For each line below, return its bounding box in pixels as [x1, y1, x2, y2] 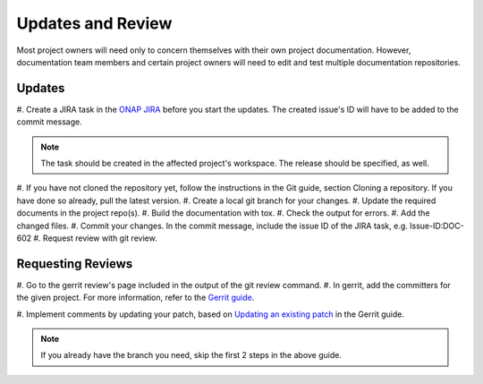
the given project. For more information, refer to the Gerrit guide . [16, 292, 255, 303]
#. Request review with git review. [32, 233, 157, 243]
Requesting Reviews [16, 256, 133, 271]
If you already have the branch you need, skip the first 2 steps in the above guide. [40, 350, 342, 361]
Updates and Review [16, 13, 173, 33]
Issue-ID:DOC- [410, 220, 464, 231]
